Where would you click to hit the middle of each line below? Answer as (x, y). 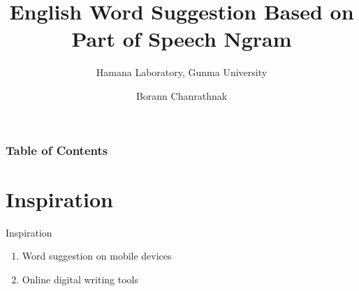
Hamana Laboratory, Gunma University (182, 72)
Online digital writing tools (80, 279)
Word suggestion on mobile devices (97, 256)
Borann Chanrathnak (182, 95)
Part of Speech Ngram (182, 39)
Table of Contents (57, 150)
